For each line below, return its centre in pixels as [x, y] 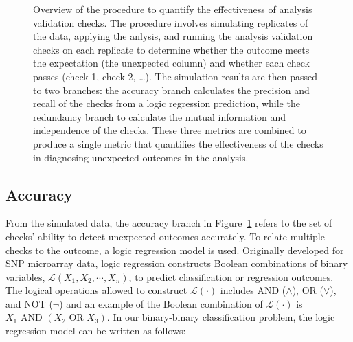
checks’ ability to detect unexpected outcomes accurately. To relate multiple [165, 236]
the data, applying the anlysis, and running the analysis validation [173, 36]
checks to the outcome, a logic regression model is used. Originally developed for [175, 250]
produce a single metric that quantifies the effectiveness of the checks [178, 143]
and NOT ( [29, 303]
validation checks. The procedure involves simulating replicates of [171, 22]
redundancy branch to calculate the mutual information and [160, 116]
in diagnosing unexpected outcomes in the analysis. [141, 157]
